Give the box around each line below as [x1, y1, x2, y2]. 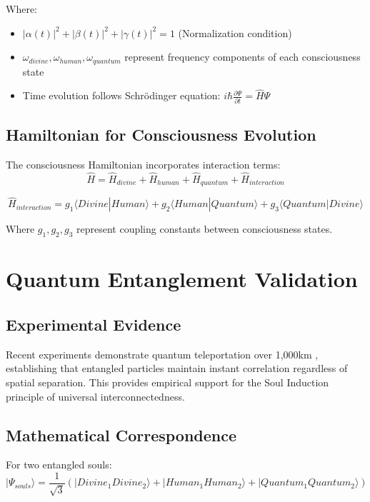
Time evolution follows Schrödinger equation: [22, 88, 221, 103]
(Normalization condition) [178, 25, 292, 40]
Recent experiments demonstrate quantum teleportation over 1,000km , [6, 346, 319, 361]
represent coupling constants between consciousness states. [76, 221, 333, 236]
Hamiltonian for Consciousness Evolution [6, 124, 316, 146]
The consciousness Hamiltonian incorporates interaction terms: [6, 156, 281, 171]
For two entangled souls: [6, 457, 112, 472]
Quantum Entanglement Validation [6, 264, 358, 293]
